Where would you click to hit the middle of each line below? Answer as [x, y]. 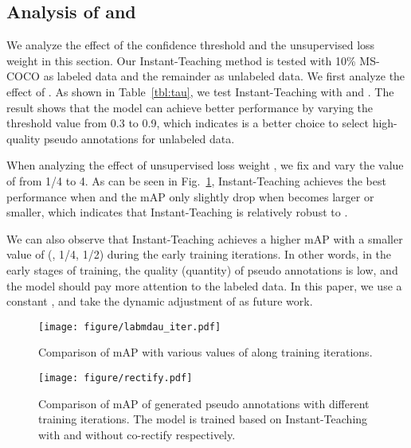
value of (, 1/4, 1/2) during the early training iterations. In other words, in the [199, 254]
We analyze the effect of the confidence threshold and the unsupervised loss [191, 45]
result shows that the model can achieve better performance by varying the [190, 107]
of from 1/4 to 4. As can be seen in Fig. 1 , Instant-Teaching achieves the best [196, 180]
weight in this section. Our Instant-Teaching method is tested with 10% [181, 60]
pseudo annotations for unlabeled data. [139, 138]
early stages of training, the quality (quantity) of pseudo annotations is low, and [202, 269]
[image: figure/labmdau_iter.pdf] [130, 327]
